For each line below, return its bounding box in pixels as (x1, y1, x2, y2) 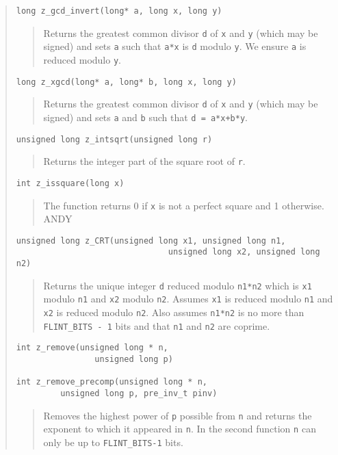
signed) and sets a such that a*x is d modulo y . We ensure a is (43, 39, 307, 53)
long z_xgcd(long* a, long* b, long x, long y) (16, 77, 237, 87)
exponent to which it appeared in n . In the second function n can (43, 421, 316, 436)
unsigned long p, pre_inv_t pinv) (60, 389, 218, 399)
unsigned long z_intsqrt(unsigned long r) (16, 134, 213, 144)
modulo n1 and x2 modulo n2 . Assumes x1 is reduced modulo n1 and (43, 291, 333, 306)
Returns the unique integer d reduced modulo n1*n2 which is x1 (43, 278, 312, 292)
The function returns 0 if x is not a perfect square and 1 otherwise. (43, 198, 324, 212)
